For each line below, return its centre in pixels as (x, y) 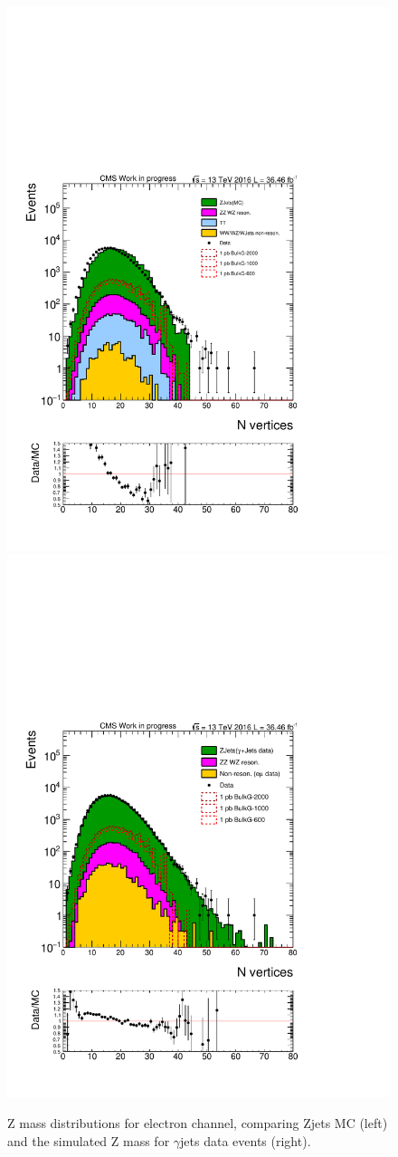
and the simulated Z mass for (89, 1140)
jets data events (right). (246, 1140)
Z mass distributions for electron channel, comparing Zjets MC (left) (198, 1123)
